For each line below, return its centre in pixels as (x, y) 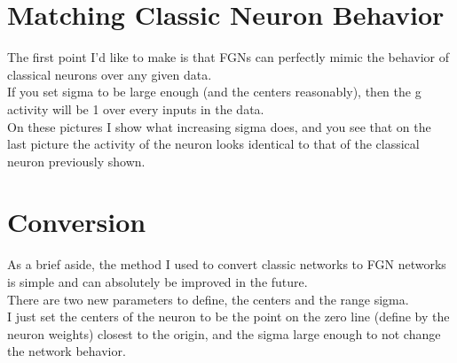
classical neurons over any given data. (110, 74)
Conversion (77, 222)
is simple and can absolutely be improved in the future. (158, 282)
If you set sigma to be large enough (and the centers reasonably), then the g (214, 92)
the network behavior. (67, 351)
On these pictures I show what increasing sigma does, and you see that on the (219, 126)
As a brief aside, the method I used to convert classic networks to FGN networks (227, 264)
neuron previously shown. (76, 161)
